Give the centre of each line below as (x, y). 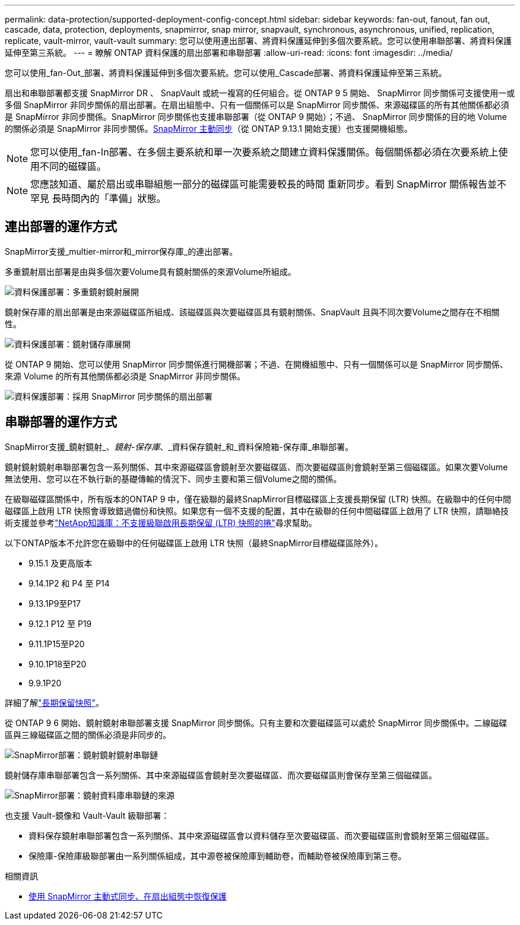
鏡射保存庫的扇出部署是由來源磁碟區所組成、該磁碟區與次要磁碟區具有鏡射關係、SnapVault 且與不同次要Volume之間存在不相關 (252, 312)
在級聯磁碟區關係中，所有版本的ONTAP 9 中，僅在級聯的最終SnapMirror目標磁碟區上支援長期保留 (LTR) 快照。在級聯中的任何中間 (258, 499)
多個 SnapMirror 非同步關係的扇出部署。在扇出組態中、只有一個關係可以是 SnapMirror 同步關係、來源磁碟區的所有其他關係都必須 (257, 105)
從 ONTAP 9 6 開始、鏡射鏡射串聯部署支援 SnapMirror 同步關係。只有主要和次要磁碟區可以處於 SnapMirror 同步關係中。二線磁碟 (256, 723)
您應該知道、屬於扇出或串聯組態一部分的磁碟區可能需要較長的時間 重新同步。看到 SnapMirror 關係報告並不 (269, 184)
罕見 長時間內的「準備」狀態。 (98, 198)
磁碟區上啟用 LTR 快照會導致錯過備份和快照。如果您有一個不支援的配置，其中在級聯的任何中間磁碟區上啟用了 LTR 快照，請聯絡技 (257, 511)
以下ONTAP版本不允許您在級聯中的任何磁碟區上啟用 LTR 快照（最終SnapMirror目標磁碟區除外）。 (194, 543)
